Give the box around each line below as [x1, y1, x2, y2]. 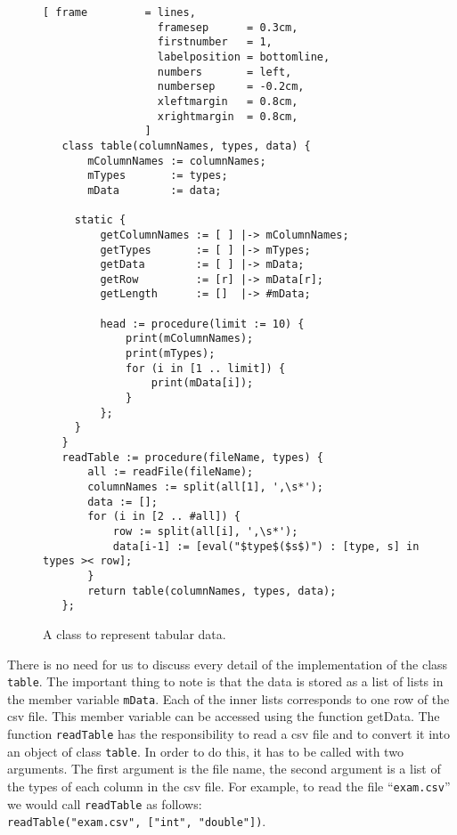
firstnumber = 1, [157, 36, 273, 49]
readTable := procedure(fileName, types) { [61, 450, 323, 464]
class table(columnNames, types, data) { [61, 139, 311, 152]
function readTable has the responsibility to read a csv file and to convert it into [7, 725, 450, 742]
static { [74, 214, 126, 227]
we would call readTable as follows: [7, 794, 202, 813]
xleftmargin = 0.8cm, [157, 94, 298, 108]
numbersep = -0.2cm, [157, 80, 305, 93]
